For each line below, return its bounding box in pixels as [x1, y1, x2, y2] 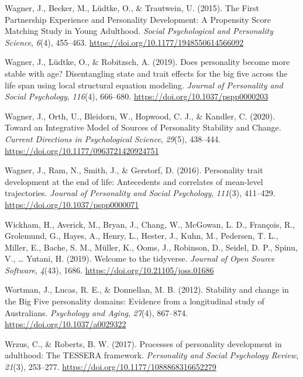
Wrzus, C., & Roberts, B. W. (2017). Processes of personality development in [5, 337, 282, 349]
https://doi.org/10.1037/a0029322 [5, 318, 126, 330]
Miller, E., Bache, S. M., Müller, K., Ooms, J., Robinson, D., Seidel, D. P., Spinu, [5, 241, 298, 253]
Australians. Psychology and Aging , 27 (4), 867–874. [5, 306, 188, 318]
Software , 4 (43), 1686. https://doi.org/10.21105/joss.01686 [5, 263, 214, 276]
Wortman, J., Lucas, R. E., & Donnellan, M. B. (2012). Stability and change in [5, 283, 289, 296]
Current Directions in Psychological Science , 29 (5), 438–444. [5, 132, 221, 145]
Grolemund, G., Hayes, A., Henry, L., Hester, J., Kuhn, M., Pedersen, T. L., [5, 229, 278, 242]
